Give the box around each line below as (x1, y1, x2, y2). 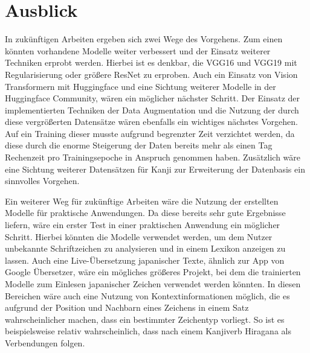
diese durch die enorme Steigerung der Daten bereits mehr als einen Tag (5, 139, 273, 151)
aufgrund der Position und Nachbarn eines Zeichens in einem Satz (5, 301, 249, 314)
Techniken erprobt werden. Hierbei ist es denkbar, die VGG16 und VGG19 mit (5, 56, 297, 69)
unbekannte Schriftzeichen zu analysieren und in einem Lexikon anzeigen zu (5, 242, 286, 255)
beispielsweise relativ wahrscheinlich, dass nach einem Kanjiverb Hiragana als (5, 325, 291, 337)
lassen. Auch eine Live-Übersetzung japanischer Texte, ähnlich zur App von (5, 253, 285, 266)
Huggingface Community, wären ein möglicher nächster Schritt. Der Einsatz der (5, 92, 300, 104)
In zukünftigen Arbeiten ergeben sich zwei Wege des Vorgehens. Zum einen (5, 33, 283, 45)
